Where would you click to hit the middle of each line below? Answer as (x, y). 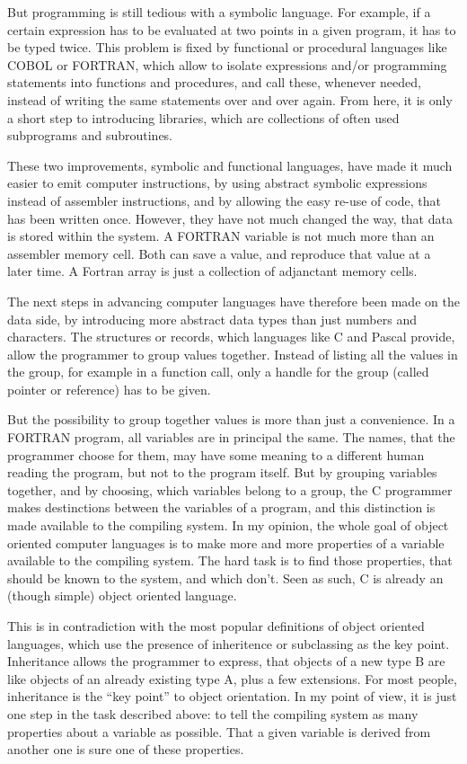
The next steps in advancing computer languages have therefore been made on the (233, 301)
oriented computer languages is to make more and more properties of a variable (226, 542)
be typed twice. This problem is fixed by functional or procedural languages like (227, 47)
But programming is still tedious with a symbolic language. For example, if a (219, 12)
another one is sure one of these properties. (126, 749)
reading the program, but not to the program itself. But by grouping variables (222, 472)
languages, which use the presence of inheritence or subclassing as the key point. (229, 643)
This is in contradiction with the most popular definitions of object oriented (216, 626)
